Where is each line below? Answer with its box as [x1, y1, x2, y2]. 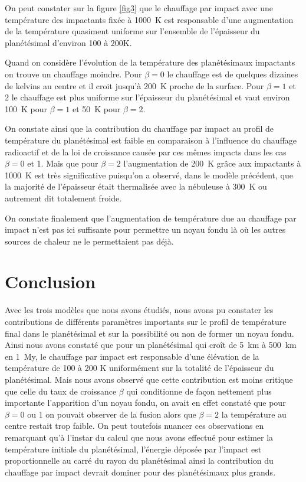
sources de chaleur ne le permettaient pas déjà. [5, 235, 174, 247]
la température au [221, 408, 287, 420]
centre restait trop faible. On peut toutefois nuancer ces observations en [5, 419, 264, 432]
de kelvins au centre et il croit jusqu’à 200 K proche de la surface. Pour [5, 79, 264, 92]
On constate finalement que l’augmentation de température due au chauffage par [5, 211, 297, 224]
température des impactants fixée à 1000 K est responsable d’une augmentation [5, 13, 294, 25]
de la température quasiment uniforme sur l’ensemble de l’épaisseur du [5, 25, 260, 37]
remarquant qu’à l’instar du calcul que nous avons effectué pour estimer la [5, 431, 274, 443]
